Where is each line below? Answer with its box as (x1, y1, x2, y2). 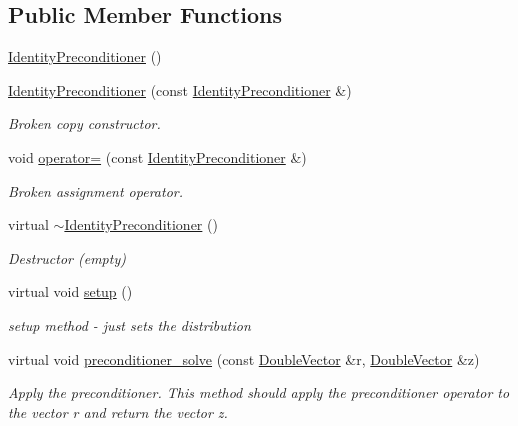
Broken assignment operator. (8, 180, 183, 201)
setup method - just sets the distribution (8, 314, 251, 335)
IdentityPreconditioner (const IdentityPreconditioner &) (8, 79, 352, 100)
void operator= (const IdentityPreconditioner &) (8, 146, 307, 167)
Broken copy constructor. (8, 113, 161, 134)
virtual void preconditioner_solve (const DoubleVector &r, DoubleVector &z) (8, 348, 480, 369)
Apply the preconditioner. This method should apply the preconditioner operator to (8, 382, 510, 403)
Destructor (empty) (8, 247, 126, 268)
